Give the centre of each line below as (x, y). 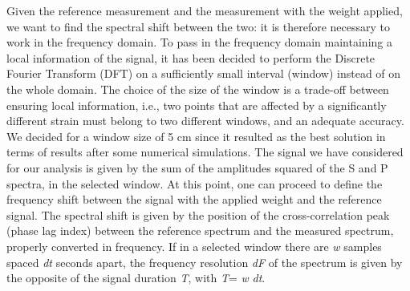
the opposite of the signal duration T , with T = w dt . (136, 278)
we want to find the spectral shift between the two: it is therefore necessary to (199, 26)
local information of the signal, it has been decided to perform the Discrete (191, 57)
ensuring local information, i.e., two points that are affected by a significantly (197, 105)
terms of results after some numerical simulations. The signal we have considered (205, 152)
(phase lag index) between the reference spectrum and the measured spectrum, (200, 230)
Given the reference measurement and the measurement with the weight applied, (205, 10)
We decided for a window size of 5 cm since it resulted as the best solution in (196, 136)
